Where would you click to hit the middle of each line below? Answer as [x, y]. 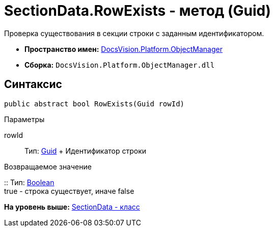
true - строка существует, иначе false [69, 191]
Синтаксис [33, 84]
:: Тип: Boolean [29, 182]
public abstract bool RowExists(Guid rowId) [94, 104]
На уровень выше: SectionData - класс [72, 207]
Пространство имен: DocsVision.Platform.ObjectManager [124, 49]
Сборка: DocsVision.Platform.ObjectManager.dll [120, 65]
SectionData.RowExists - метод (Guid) [138, 11]
